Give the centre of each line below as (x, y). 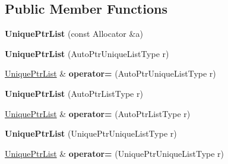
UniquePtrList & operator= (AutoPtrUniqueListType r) (110, 73)
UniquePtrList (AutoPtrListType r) (74, 93)
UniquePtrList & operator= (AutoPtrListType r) (98, 113)
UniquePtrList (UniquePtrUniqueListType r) (91, 133)
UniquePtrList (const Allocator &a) (74, 34)
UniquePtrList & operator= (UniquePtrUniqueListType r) (115, 153)
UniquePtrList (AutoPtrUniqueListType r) (87, 53)
